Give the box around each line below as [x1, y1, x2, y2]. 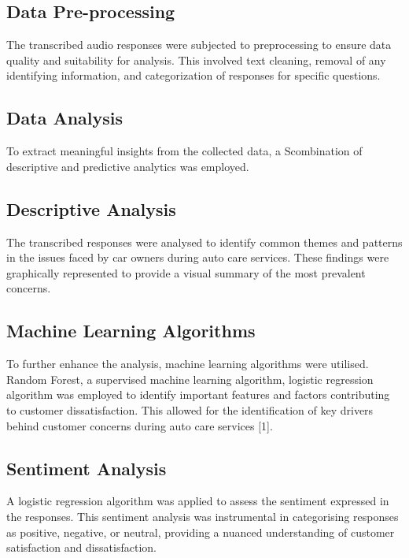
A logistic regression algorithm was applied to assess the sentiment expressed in [6, 493, 389, 509]
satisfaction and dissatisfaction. [6, 539, 157, 556]
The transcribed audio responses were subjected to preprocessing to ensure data [6, 36, 392, 53]
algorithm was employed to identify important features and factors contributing [6, 386, 390, 403]
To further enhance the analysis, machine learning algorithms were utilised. [6, 355, 369, 372]
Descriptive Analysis [6, 196, 176, 221]
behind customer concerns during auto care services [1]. [6, 417, 273, 433]
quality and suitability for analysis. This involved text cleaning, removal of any [6, 51, 386, 68]
